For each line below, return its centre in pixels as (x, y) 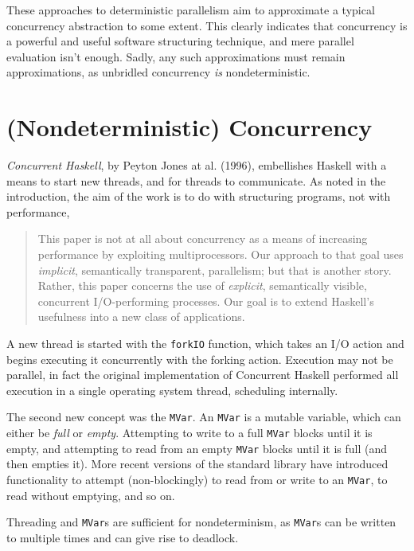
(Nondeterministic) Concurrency (189, 127)
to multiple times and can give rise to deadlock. (123, 537)
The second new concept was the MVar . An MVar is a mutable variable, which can (204, 417)
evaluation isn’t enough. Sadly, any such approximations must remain (176, 56)
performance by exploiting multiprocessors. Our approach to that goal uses (221, 254)
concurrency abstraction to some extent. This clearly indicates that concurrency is (207, 25)
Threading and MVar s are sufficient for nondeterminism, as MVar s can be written (201, 522)
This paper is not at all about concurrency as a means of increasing (203, 238)
